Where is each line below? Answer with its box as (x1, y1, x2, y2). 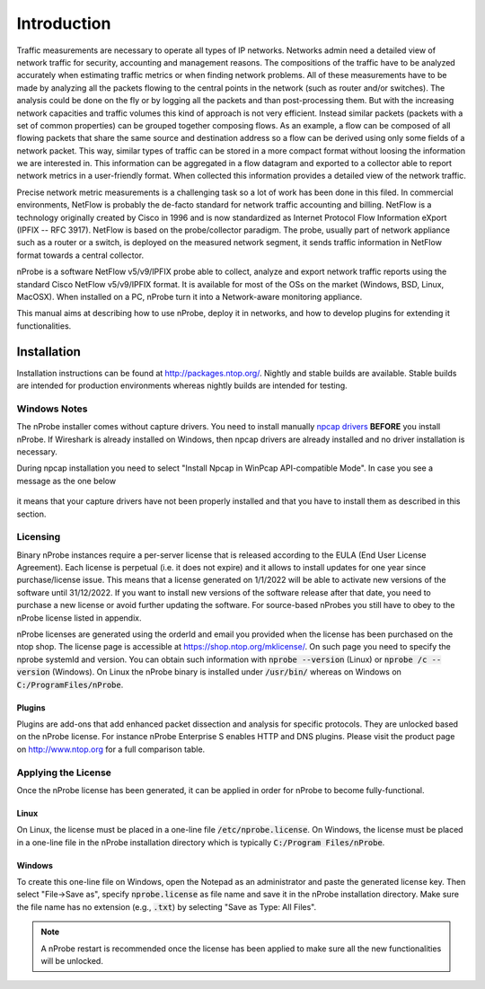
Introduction (16, 13, 111, 33)
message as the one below (16, 475, 117, 486)
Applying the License (16, 766, 112, 779)
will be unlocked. (40, 956, 103, 967)
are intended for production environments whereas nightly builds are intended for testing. (16, 380, 348, 391)
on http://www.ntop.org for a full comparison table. (16, 744, 206, 755)
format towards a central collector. (16, 250, 145, 260)
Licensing (16, 531, 61, 543)
